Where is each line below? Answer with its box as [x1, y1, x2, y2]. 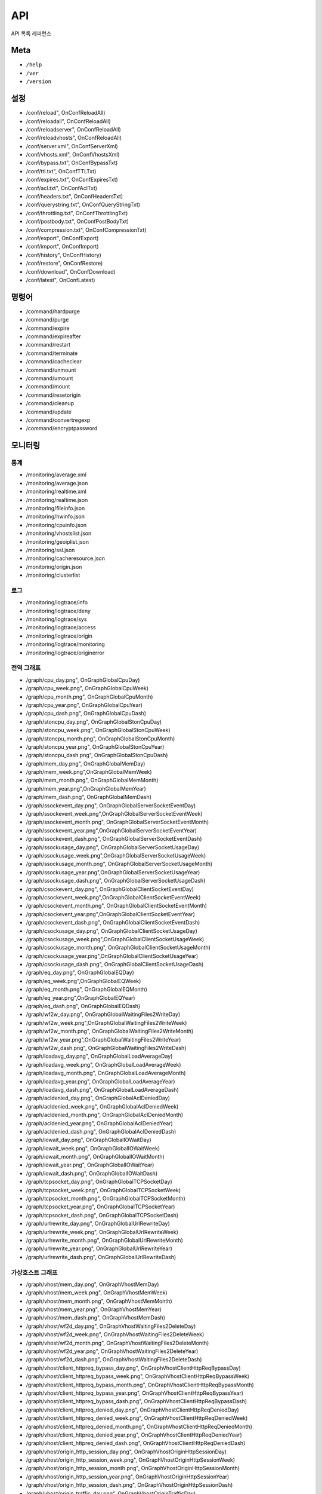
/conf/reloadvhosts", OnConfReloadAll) [26, 134, 122, 142]
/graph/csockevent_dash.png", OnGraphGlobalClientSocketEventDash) [26, 919, 200, 926]
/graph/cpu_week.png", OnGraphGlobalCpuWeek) [26, 685, 149, 692]
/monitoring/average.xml [26, 471, 86, 478]
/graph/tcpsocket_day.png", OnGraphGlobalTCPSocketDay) [26, 1178, 172, 1186]
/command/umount [26, 374, 73, 382]
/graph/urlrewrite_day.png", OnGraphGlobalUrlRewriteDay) [26, 1220, 170, 1227]
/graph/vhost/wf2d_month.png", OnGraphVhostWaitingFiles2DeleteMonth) [26, 1339, 209, 1346]
